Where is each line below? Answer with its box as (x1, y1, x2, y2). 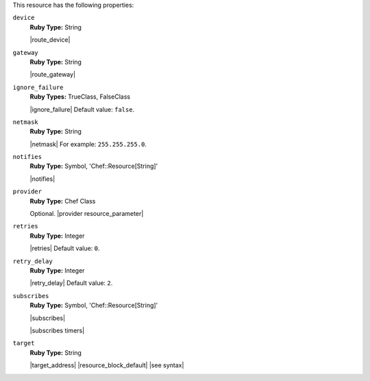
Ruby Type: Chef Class (29, 197, 96, 205)
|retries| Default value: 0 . (29, 244, 100, 253)
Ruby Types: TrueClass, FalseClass (29, 93, 130, 101)
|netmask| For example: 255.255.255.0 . (29, 140, 147, 148)
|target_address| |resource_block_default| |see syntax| (29, 361, 184, 369)
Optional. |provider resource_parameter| (29, 210, 144, 218)
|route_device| (29, 36, 71, 44)
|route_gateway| (29, 71, 75, 79)
